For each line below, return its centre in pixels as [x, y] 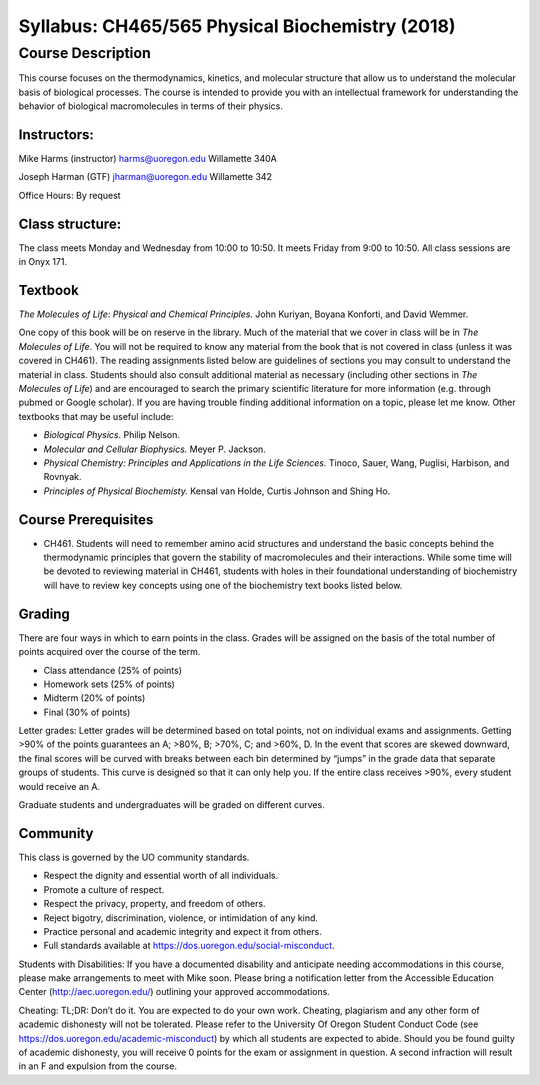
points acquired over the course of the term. [109, 652]
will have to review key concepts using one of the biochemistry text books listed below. [223, 585]
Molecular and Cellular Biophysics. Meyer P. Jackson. [155, 449]
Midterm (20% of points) [94, 698]
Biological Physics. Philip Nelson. [111, 435]
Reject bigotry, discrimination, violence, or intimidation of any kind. [181, 917]
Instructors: [56, 134]
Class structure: [70, 223]
